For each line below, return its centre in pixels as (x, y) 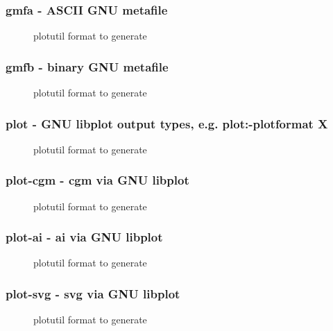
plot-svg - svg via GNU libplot (93, 293)
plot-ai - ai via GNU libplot (84, 237)
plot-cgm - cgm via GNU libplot (97, 180)
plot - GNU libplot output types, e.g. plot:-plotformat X (167, 123)
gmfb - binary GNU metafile (87, 66)
